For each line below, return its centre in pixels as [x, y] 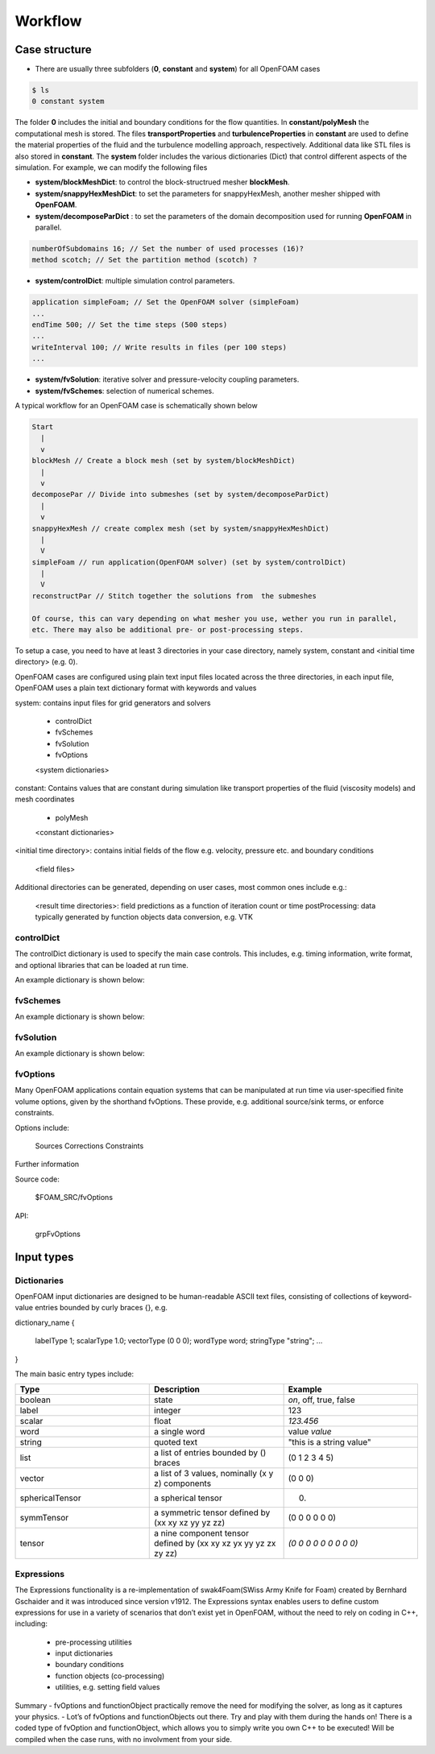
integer [168, 1411]
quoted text [176, 1442]
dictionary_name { [45, 1322]
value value [310, 1432]
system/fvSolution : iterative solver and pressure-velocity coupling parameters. [167, 379]
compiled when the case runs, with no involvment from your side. [124, 1739]
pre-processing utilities [93, 1642]
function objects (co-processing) [110, 1676]
